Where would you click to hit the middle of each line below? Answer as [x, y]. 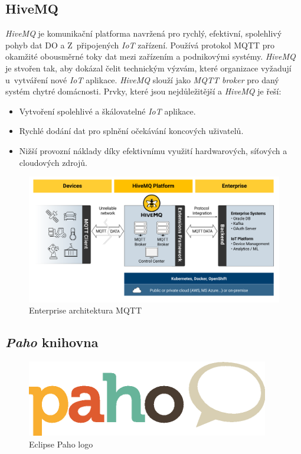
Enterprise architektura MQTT [86, 310]
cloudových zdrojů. [53, 162]
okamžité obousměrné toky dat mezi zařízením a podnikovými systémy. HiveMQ [150, 56]
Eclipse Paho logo [61, 444]
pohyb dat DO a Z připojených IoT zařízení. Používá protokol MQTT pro [140, 45]
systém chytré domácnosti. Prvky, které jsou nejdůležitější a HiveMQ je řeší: [143, 91]
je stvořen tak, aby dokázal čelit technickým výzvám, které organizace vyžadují [148, 68]
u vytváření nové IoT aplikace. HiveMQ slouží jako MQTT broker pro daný [142, 79]
